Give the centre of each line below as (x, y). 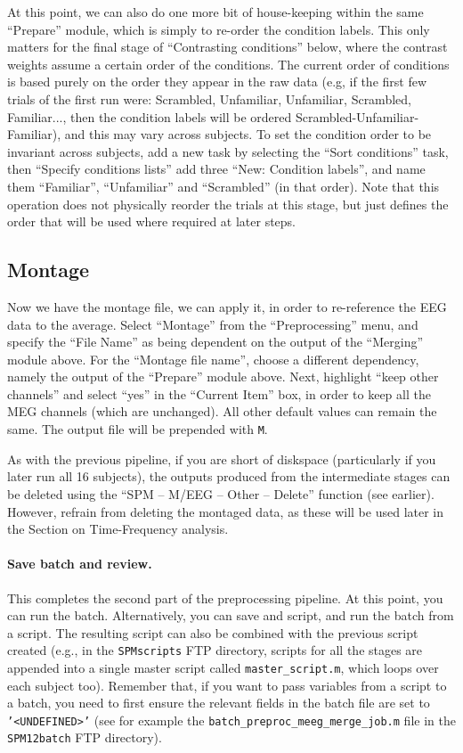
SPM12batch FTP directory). (85, 737)
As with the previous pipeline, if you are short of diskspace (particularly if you (222, 458)
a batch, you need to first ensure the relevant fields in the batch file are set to (219, 703)
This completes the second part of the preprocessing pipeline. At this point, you (225, 597)
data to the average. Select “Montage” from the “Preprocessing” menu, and (213, 324)
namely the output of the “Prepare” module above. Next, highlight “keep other (223, 376)
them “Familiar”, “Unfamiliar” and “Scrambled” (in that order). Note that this (223, 186)
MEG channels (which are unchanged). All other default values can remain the (222, 411)
